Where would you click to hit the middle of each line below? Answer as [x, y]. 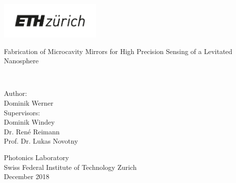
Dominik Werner [29, 102]
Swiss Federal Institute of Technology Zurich [70, 167]
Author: [16, 93]
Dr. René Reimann [32, 131]
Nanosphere [21, 61]
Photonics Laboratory [36, 157]
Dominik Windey [29, 122]
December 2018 [27, 176]
